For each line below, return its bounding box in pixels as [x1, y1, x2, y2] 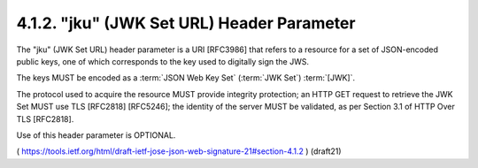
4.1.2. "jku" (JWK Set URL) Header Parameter [16, 13, 356, 33]
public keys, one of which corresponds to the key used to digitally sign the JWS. [16, 56, 310, 66]
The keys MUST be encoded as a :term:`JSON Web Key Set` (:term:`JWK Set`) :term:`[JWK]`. [16, 73, 356, 83]
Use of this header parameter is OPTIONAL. [16, 129, 176, 141]
